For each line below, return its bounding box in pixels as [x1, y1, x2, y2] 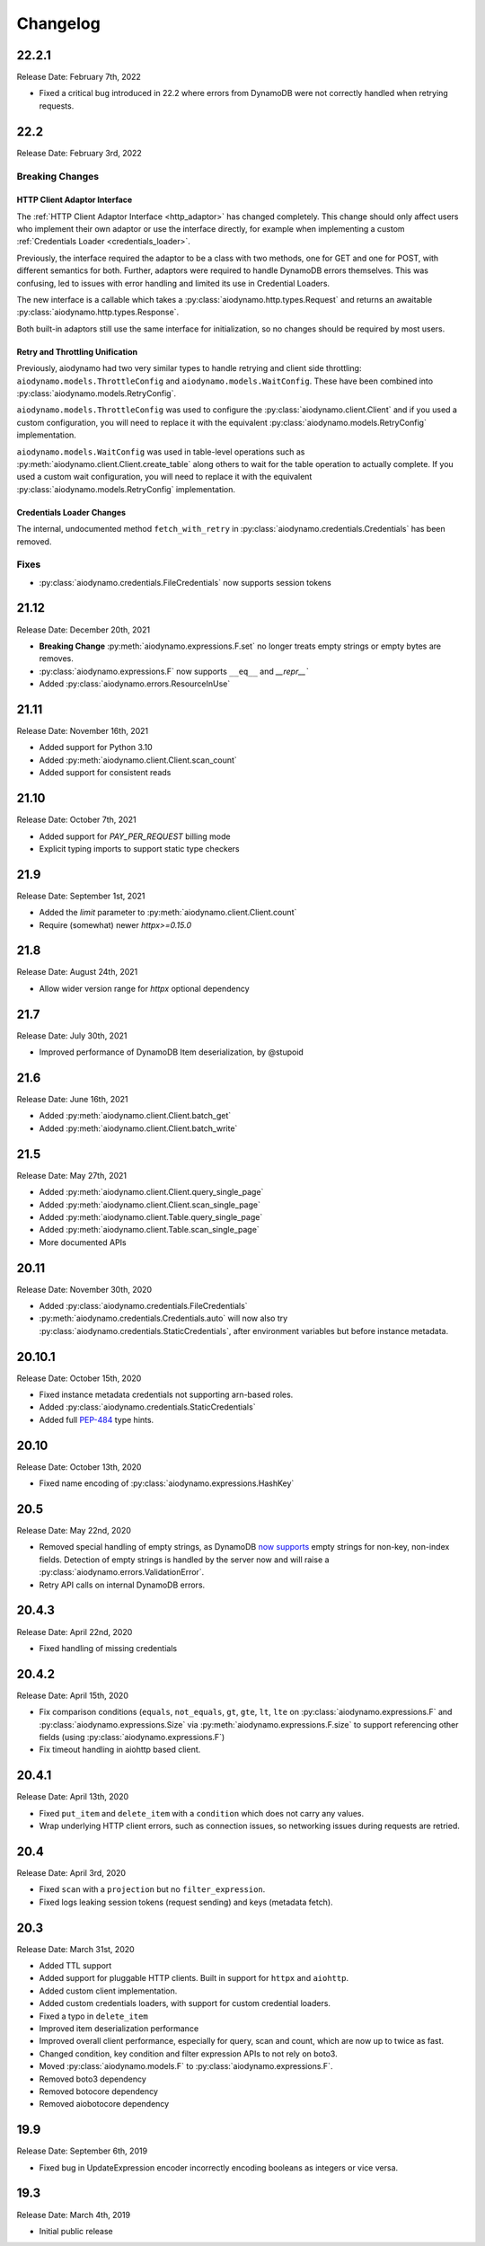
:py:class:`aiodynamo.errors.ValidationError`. [39, 1567, 205, 1578]
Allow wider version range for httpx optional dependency [39, 983, 251, 994]
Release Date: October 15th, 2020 [16, 1373, 142, 1384]
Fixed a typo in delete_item [39, 2011, 148, 2021]
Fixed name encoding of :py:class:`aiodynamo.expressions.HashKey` [39, 1478, 295, 1489]
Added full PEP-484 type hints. [39, 1414, 154, 1425]
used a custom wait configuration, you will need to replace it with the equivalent [16, 472, 313, 482]
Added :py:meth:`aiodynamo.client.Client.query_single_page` [39, 1187, 264, 1198]
